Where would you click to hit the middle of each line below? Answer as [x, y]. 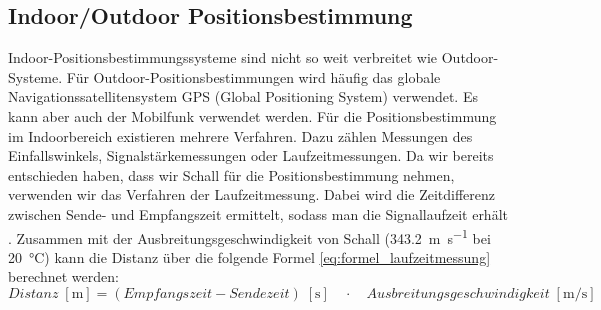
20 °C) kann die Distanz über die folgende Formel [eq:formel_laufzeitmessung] [249, 256]
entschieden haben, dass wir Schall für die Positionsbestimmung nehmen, [231, 174]
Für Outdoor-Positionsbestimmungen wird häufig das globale [253, 76]
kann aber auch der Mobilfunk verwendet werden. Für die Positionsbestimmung [252, 115]
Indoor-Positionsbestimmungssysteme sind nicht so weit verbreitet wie [223, 57]
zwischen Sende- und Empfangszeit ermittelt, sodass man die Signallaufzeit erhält [258, 213]
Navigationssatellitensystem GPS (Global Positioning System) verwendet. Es [243, 96]
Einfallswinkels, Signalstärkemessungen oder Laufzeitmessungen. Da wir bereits [251, 155]
